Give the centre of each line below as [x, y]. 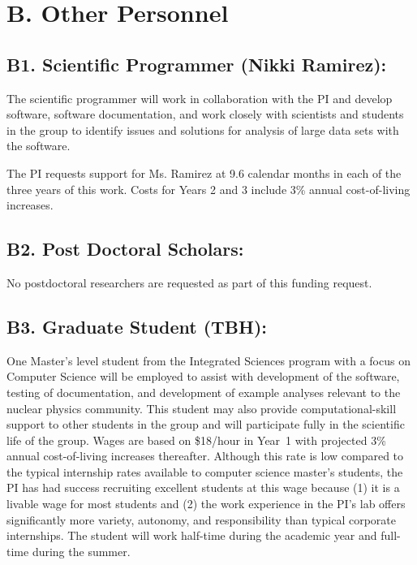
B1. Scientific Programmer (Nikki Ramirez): [197, 64]
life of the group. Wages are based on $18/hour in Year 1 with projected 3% [196, 440]
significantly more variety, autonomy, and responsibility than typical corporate [201, 519]
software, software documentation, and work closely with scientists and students [205, 114]
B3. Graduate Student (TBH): [137, 326]
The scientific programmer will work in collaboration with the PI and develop [200, 98]
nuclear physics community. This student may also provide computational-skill [202, 408]
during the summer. [81, 551]
